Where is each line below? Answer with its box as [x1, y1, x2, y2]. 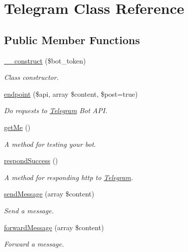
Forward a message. [4, 239, 64, 249]
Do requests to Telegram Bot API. [4, 105, 108, 116]
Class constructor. [4, 72, 59, 82]
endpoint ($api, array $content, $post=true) [4, 88, 138, 99]
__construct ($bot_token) [4, 55, 86, 65]
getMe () [4, 122, 31, 132]
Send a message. [4, 205, 54, 215]
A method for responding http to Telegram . [4, 172, 133, 182]
